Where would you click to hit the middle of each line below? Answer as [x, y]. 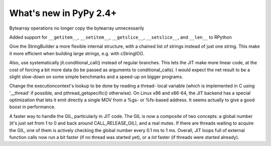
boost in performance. [32, 107]
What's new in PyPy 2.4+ [63, 13]
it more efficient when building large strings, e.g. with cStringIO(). [77, 53]
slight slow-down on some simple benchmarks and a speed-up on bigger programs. [96, 77]
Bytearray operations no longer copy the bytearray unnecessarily [77, 28]
